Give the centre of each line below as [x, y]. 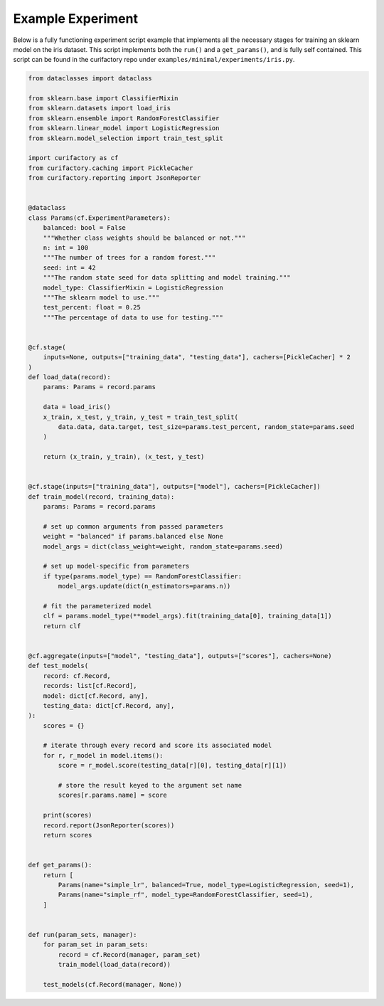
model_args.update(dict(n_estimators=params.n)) [144, 586]
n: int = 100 [66, 248]
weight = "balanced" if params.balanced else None [133, 536]
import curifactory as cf [73, 158]
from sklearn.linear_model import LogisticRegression [124, 128]
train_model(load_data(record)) [114, 965]
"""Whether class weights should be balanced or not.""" [144, 238]
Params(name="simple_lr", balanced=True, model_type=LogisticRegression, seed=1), [206, 885]
